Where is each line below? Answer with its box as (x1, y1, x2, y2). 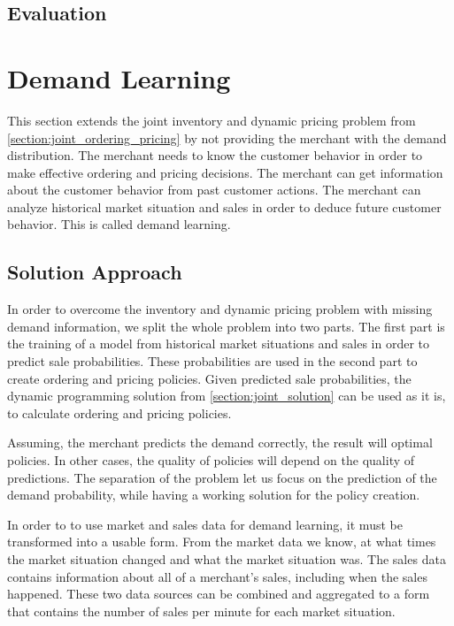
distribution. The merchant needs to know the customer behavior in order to (7, 146, 423, 164)
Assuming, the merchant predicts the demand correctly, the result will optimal (7, 433, 433, 452)
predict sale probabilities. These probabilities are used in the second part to (7, 352, 418, 370)
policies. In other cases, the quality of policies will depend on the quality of (7, 451, 415, 469)
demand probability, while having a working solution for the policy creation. (7, 485, 420, 504)
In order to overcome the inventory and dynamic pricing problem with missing (7, 300, 433, 318)
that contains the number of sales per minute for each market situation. (7, 601, 396, 620)
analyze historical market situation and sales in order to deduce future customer (7, 197, 442, 216)
